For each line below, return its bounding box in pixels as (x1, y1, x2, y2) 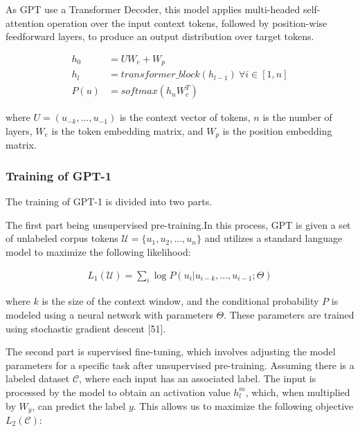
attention (6, 15, 44, 30)
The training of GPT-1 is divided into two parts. (6, 194, 213, 209)
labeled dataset (6, 371, 70, 386)
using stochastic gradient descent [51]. (6, 321, 166, 335)
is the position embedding (222, 123, 332, 138)
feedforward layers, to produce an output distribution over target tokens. (6, 29, 314, 44)
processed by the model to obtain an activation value (6, 384, 231, 399)
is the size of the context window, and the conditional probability (42, 294, 319, 308)
